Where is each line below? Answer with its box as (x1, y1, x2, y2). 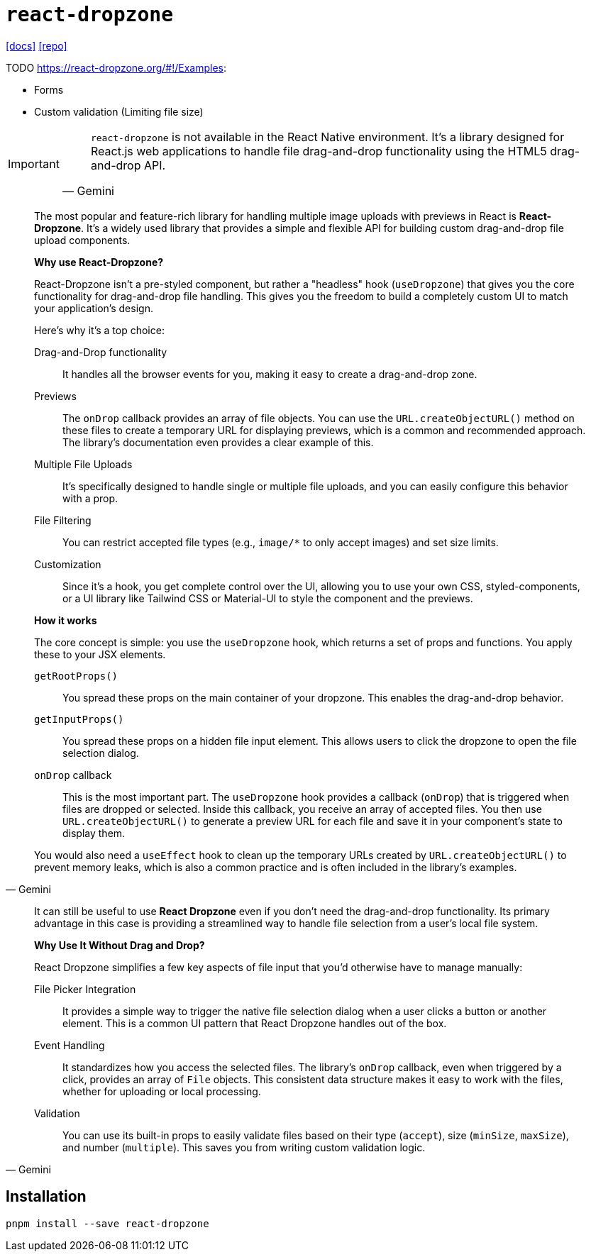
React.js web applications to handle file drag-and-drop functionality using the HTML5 (90, 143, 547, 158)
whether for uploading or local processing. (62, 1085, 261, 1097)
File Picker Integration (34, 982, 136, 995)
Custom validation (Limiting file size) (34, 105, 204, 118)
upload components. (34, 233, 131, 246)
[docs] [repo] (6, 39, 67, 52)
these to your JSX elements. (34, 648, 166, 660)
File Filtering (34, 514, 92, 526)
